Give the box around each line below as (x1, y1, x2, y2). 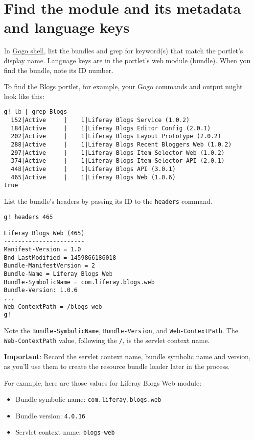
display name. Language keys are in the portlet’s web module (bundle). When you (4, 55, 251, 65)
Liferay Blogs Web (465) (4, 229, 85, 237)
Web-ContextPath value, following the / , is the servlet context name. (4, 335, 210, 345)
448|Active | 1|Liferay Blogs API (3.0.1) (11, 165, 176, 172)
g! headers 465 (4, 213, 53, 220)
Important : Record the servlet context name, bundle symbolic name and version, (4, 351, 251, 362)
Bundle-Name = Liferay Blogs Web (4, 270, 113, 278)
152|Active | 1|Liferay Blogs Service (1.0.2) (11, 116, 190, 123)
